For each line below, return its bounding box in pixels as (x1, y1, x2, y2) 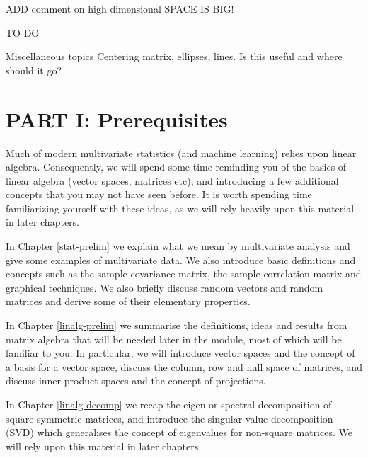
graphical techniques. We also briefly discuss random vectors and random (6, 280, 323, 294)
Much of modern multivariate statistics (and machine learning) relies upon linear (6, 145, 357, 160)
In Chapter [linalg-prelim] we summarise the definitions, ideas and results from (6, 318, 347, 333)
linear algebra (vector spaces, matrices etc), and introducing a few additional (6, 173, 339, 188)
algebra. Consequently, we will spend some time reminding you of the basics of (6, 159, 347, 174)
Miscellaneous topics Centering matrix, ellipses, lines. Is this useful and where (6, 49, 343, 64)
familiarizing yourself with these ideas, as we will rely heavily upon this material (6, 200, 355, 215)
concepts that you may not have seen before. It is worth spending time (6, 187, 312, 202)
